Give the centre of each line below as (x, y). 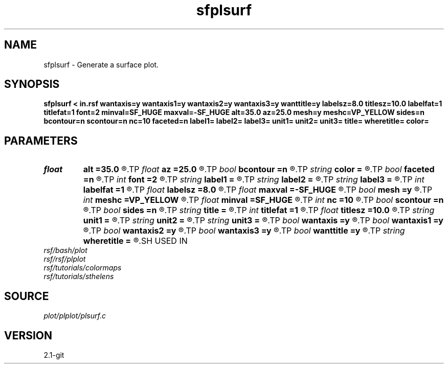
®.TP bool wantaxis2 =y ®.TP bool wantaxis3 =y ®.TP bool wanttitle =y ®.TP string (244, 231)
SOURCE (27, 296)
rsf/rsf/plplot (65, 259)
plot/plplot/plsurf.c (75, 316)
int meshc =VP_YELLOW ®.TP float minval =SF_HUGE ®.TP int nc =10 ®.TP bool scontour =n (263, 200)
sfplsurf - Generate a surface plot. (101, 64)
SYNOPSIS (32, 84)
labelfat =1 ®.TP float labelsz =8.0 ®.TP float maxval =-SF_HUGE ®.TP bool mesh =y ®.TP (258, 190)
